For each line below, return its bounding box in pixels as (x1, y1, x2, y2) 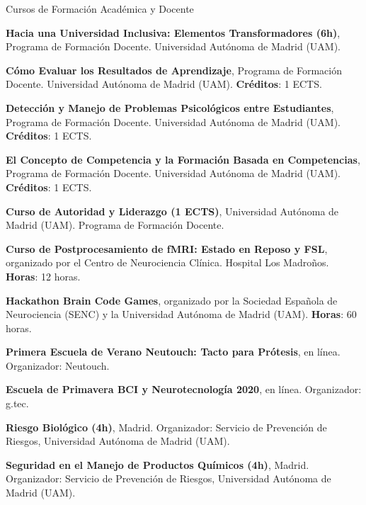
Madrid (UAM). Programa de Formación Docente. (6, 217, 224, 232)
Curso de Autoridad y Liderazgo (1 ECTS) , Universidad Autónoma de (6, 203, 339, 218)
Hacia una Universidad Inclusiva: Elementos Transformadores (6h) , (6, 25, 341, 40)
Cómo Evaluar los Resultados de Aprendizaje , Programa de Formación (6, 62, 342, 77)
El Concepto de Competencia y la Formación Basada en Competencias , (6, 152, 360, 166)
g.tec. (6, 396, 29, 411)
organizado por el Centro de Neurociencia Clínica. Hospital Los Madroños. (6, 255, 329, 270)
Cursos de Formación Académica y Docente (6, 1, 194, 16)
